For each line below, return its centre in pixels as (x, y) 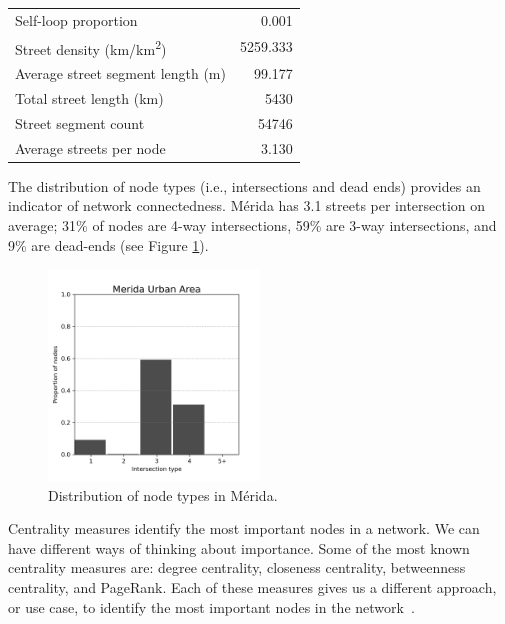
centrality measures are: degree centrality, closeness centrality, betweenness (237, 567)
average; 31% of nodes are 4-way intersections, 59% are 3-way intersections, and (252, 224)
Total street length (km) (89, 97)
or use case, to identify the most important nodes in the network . (211, 606)
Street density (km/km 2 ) (91, 47)
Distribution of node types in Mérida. (163, 494)
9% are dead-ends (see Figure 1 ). (108, 244)
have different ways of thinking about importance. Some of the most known (239, 547)
